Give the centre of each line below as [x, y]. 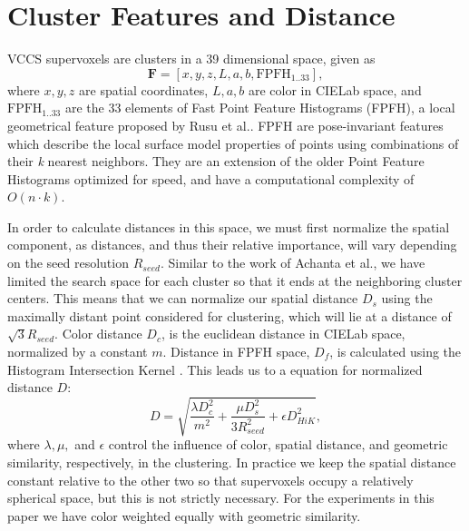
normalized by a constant [78, 352]
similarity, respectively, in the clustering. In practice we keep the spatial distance [232, 462]
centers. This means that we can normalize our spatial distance [183, 298]
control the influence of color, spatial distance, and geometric [278, 444]
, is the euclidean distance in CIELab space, [283, 334]
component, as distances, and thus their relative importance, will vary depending [232, 245]
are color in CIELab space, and [335, 89]
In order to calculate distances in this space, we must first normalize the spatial [229, 226]
